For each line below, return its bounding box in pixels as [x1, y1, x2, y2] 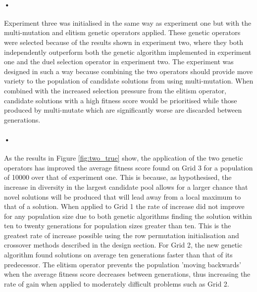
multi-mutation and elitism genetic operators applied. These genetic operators [4, 27, 241, 38]
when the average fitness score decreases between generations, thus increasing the [4, 269, 251, 279]
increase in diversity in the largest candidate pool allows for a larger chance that [4, 181, 248, 192]
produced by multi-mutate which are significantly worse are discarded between [4, 105, 242, 115]
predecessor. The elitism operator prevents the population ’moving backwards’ [4, 259, 241, 269]
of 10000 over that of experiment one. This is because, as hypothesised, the [4, 172, 232, 182]
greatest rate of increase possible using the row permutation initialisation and [4, 230, 239, 240]
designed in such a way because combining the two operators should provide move [4, 66, 253, 76]
